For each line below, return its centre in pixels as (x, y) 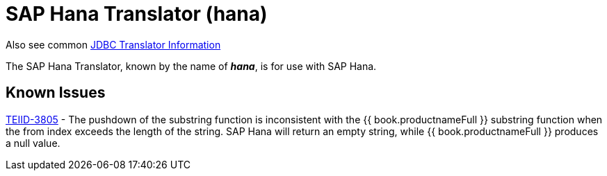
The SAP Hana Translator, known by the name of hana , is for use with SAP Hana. (191, 66)
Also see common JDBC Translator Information (113, 44)
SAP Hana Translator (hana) (137, 14)
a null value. (33, 143)
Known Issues (56, 93)
